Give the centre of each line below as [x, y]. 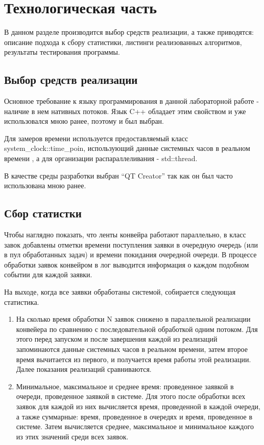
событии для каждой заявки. [48, 274]
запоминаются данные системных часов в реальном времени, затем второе [132, 349]
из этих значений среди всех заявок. [72, 436]
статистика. [22, 302]
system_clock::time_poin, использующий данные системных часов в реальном [127, 148]
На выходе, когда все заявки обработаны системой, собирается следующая [120, 292]
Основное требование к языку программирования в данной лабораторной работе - [131, 101]
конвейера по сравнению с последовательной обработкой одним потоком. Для [137, 329]
